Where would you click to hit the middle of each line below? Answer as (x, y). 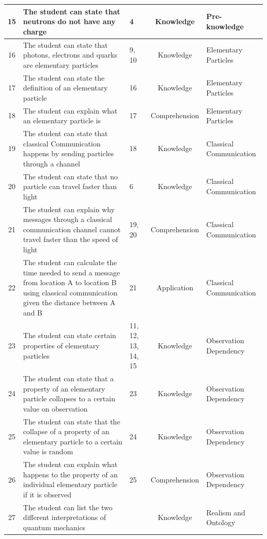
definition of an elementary (65, 88)
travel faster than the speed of (71, 239)
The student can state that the (72, 421)
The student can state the (64, 77)
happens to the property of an (71, 474)
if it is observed (47, 494)
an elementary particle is (62, 120)
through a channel (52, 163)
